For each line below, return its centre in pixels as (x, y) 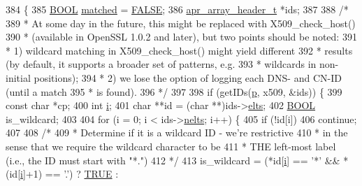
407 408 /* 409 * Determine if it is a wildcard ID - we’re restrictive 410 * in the (177, 133)
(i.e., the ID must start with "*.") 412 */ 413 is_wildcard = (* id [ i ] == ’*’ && (173, 160)
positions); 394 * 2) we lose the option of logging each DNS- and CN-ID (188, 77)
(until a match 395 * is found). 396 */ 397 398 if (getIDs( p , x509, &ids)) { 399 (174, 91)
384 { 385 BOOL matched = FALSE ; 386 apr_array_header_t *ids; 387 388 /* (177, 9)
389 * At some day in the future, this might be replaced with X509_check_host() (181, 23)
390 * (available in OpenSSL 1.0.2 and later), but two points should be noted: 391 (181, 37)
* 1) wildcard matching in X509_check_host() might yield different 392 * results (179, 50)
